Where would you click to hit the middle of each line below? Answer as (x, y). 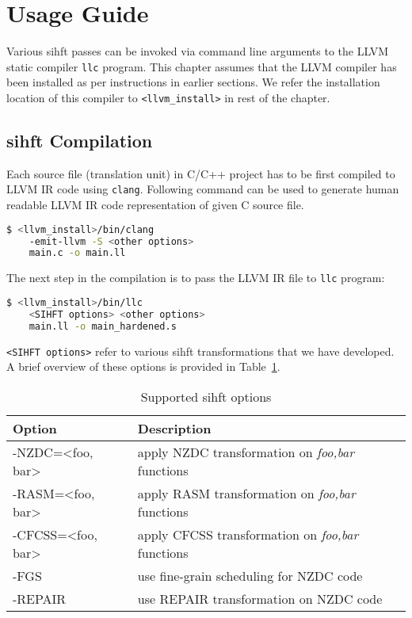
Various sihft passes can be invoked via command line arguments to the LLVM (197, 51)
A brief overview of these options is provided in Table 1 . (143, 366)
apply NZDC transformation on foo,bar (246, 452)
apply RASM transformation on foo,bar (246, 493)
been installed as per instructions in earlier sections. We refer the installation (193, 82)
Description (174, 428)
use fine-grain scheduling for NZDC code (250, 575)
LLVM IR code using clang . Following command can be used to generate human (203, 189)
